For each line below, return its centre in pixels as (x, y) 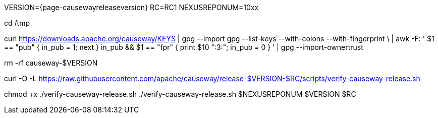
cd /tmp (17, 23)
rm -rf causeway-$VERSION (51, 63)
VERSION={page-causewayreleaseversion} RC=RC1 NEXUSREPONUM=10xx (131, 7)
